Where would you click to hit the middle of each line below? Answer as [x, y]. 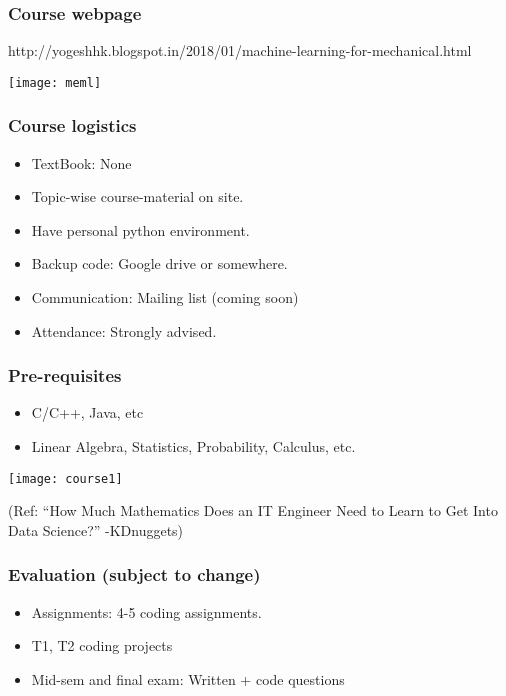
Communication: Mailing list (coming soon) [165, 297]
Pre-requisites [65, 375]
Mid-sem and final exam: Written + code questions [188, 678]
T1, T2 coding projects [102, 645]
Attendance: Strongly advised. [124, 330]
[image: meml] [55, 82]
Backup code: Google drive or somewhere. [159, 263]
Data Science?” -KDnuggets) [96, 529]
